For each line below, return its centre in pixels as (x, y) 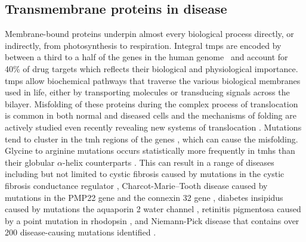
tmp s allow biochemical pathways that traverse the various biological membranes (153, 80)
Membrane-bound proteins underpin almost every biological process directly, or (149, 34)
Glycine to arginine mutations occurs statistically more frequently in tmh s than (150, 151)
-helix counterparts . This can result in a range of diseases (168, 162)
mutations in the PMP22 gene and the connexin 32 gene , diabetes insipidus (144, 197)
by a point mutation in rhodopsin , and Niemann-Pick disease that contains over (152, 220)
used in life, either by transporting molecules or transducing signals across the (147, 92)
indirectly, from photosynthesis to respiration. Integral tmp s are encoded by (143, 45)
